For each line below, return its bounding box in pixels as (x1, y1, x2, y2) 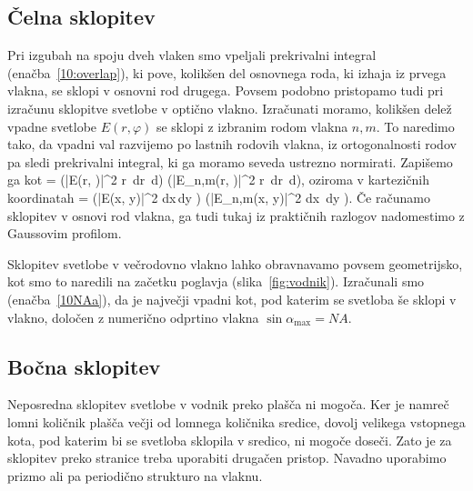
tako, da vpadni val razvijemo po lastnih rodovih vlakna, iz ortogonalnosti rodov (7, 135, 457, 154)
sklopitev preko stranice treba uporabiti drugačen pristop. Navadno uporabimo (7, 448, 447, 467)
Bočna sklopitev (7, 352, 161, 380)
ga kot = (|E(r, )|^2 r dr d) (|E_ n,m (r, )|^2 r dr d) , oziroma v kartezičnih (7, 170, 429, 189)
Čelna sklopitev (7, 3, 156, 31)
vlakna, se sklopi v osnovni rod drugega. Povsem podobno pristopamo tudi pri (7, 81, 444, 100)
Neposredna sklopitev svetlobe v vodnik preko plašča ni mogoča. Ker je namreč (7, 395, 449, 414)
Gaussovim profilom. (7, 224, 122, 243)
